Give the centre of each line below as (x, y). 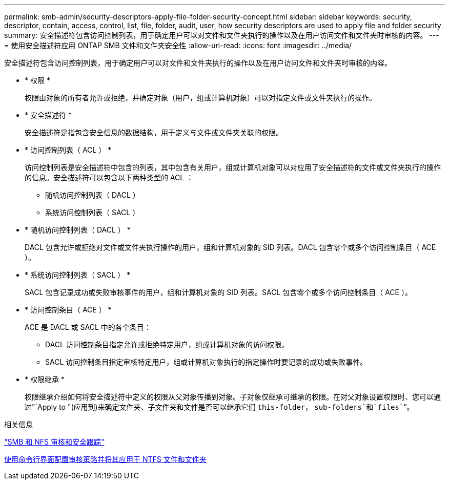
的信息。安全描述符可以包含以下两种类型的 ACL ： (109, 177)
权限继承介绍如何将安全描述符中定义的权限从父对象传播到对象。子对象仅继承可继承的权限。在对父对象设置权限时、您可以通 (233, 397)
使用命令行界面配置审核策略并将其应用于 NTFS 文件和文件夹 (105, 459)
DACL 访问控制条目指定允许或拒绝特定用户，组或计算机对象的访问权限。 (167, 344)
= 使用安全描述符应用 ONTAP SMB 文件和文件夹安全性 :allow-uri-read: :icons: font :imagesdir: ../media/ (178, 45)
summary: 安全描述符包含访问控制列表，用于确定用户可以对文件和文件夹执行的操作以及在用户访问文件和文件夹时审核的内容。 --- (222, 35)
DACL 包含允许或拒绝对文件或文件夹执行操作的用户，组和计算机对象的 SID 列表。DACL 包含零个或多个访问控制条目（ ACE (230, 247)
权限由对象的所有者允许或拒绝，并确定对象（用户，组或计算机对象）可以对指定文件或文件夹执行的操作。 (200, 98)
